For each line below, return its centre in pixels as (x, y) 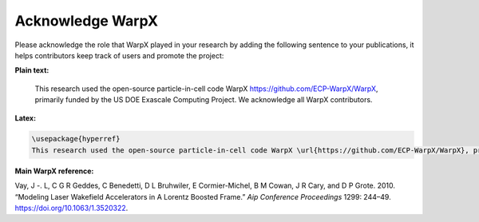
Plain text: (32, 70)
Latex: (25, 118)
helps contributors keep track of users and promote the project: (119, 55)
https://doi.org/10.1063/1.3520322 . (71, 208)
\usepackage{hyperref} (76, 139)
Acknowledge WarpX (87, 21)
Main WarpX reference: (54, 171)
